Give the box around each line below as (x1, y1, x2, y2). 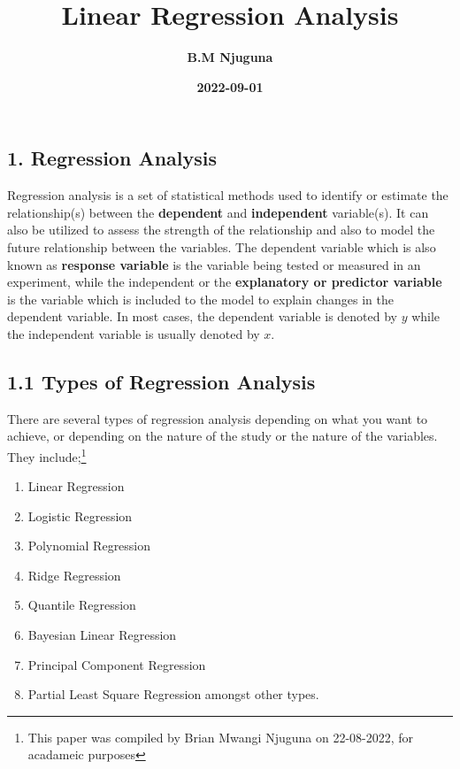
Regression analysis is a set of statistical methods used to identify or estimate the (7, 186, 448, 204)
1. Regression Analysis (7, 144, 218, 172)
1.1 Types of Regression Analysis (7, 367, 316, 395)
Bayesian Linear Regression (27, 626, 177, 644)
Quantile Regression (27, 596, 136, 614)
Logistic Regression (27, 506, 133, 525)
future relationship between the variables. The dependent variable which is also (7, 237, 436, 256)
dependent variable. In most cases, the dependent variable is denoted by (7, 307, 397, 326)
